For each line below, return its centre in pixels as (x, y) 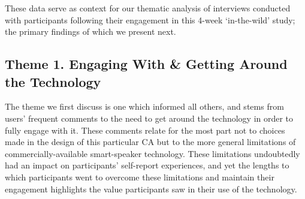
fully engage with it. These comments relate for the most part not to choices (145, 130)
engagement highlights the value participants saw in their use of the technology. (151, 189)
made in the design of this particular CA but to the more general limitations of (150, 142)
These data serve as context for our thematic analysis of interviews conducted (148, 8)
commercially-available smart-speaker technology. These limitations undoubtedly (152, 153)
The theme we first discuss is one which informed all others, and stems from (144, 106)
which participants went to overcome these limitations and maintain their (140, 177)
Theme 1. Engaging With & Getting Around (146, 64)
